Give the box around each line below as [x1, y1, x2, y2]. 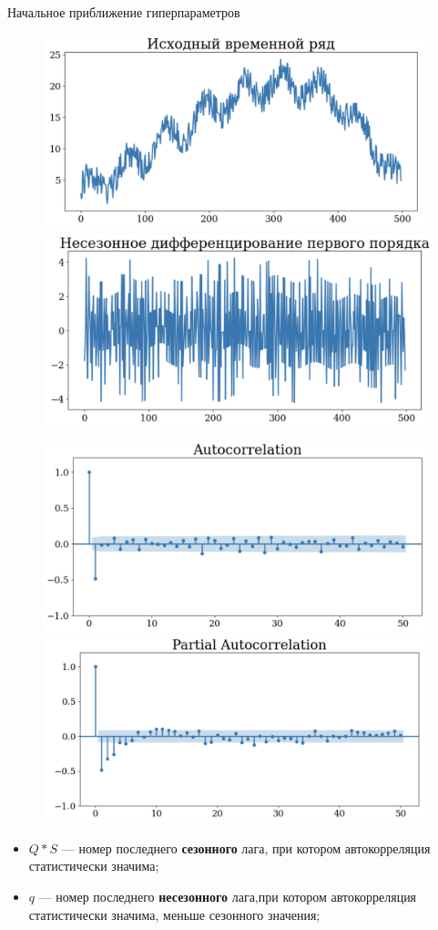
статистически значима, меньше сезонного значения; [28, 904, 321, 924]
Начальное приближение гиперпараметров [7, 3, 240, 21]
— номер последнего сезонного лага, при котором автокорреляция [61, 838, 431, 857]
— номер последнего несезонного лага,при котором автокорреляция [38, 886, 417, 905]
